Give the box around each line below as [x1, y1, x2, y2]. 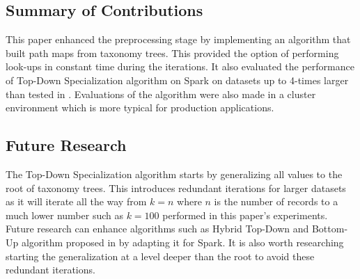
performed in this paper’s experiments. [162, 207, 328, 222]
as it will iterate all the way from [6, 194, 147, 209]
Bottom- [311, 221, 348, 236]
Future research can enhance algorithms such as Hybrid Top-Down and [6, 221, 309, 236]
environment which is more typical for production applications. [6, 100, 274, 115]
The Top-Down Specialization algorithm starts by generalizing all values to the [6, 166, 343, 181]
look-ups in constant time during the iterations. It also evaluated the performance [6, 59, 354, 74]
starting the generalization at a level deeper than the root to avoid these [6, 248, 315, 263]
